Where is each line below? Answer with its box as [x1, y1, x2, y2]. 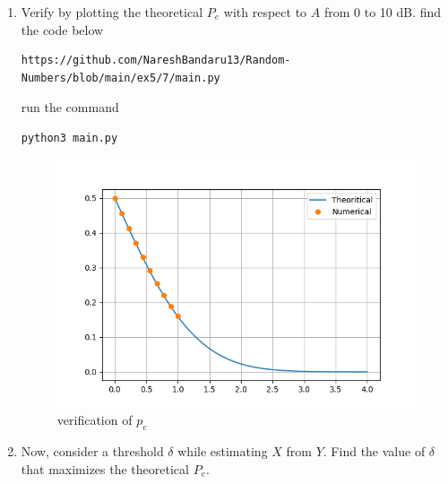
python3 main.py [21, 131, 118, 144]
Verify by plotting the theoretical [21, 3, 203, 21]
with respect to [223, 3, 307, 21]
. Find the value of [323, 441, 426, 460]
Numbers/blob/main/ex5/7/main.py [21, 71, 220, 84]
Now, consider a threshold [21, 441, 164, 460]
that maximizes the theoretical [21, 459, 189, 478]
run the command [21, 98, 119, 117]
